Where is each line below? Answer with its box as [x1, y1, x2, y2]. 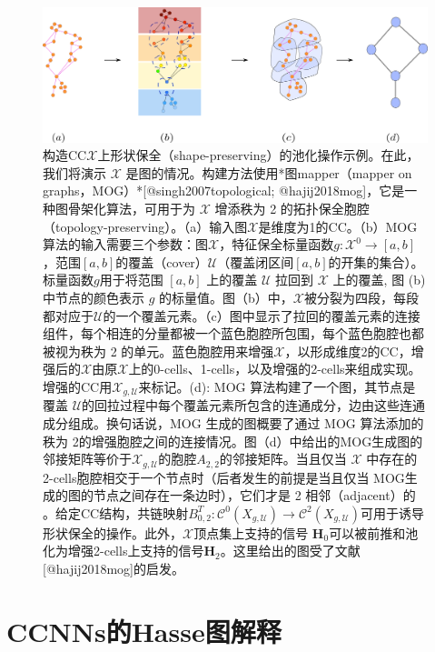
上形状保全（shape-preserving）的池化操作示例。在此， [97, 145, 420, 165]
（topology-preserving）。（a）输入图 [43, 216, 248, 236]
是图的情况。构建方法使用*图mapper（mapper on [125, 163, 412, 182]
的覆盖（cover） [115, 252, 208, 271]
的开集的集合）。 [328, 252, 424, 271]
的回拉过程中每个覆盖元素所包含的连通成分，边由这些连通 [82, 396, 426, 415]
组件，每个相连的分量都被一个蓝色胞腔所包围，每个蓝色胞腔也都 [43, 324, 424, 343]
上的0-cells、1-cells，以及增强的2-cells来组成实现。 [128, 359, 421, 378]
